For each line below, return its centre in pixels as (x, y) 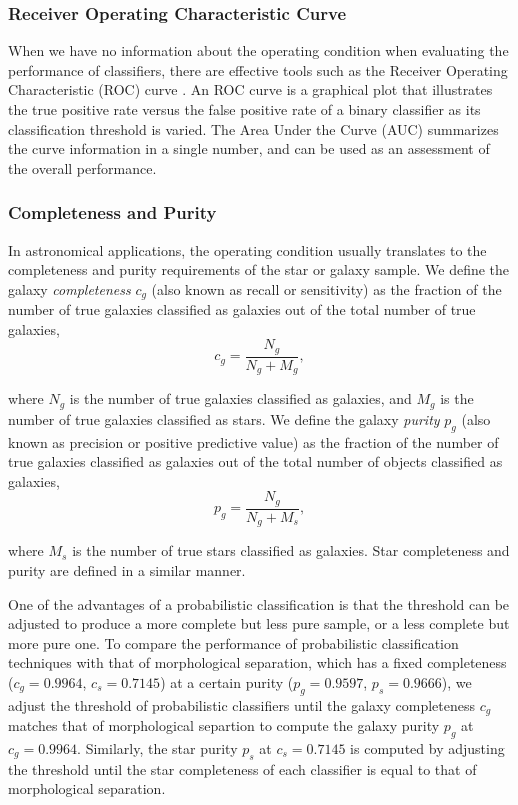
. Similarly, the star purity (157, 747)
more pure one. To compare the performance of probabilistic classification (233, 642)
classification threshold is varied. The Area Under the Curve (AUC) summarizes (253, 128)
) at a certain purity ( (227, 681)
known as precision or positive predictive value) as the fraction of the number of (253, 441)
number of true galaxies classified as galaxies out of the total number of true (242, 309)
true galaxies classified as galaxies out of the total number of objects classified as (255, 461)
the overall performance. (82, 167)
